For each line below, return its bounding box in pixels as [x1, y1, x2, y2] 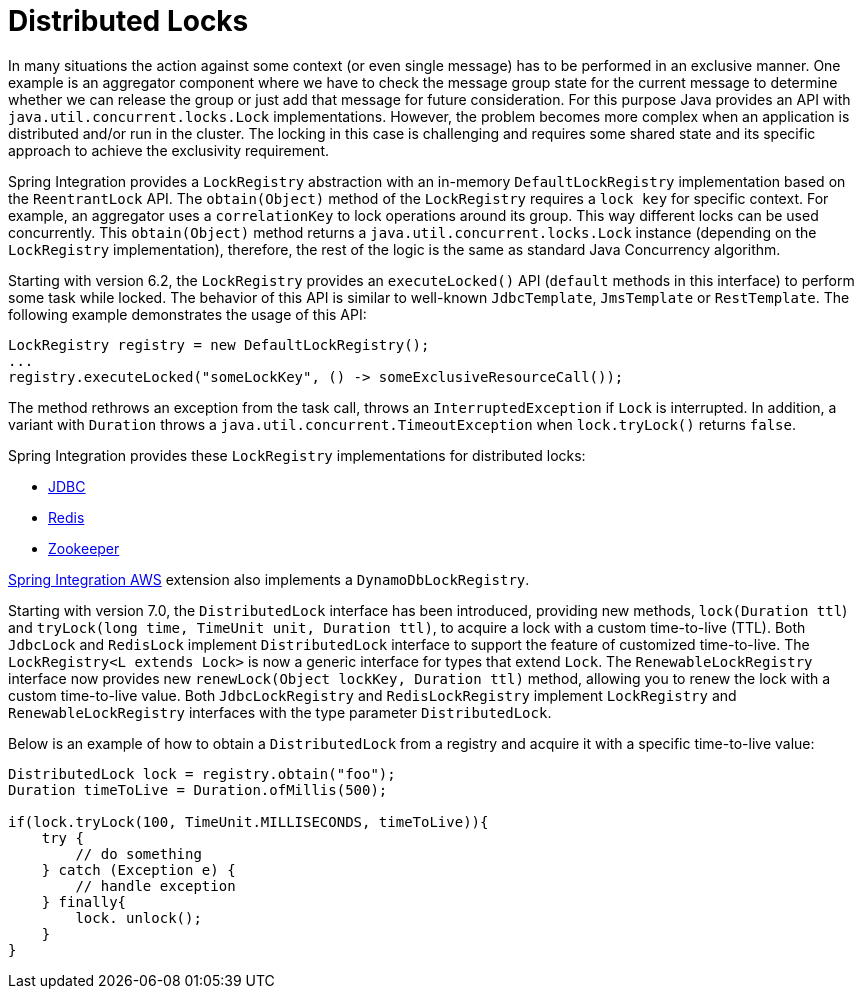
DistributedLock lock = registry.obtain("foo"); [8, 765, 396, 782]
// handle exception [75, 877, 236, 894]
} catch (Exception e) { [41, 861, 236, 878]
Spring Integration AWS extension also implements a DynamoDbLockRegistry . [8, 570, 530, 588]
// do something [75, 845, 202, 862]
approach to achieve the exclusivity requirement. [8, 141, 329, 159]
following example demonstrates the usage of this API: [8, 305, 367, 323]
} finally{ [41, 893, 127, 910]
